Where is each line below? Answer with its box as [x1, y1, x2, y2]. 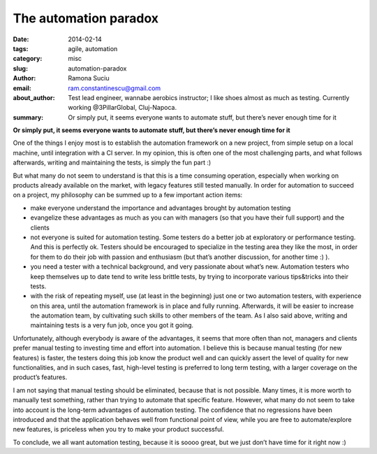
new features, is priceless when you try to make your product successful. [13, 425, 225, 434]
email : [13, 84, 31, 92]
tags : [13, 44, 29, 52]
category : [13, 55, 43, 63]
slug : [13, 64, 28, 73]
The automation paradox [13, 10, 159, 26]
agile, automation [68, 44, 118, 52]
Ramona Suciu [68, 74, 110, 83]
